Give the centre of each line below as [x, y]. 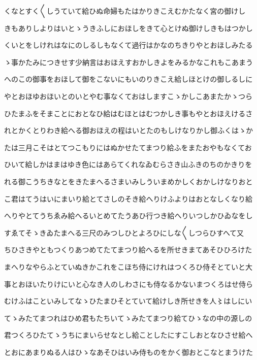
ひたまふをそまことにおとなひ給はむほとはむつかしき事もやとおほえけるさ [128, 113]
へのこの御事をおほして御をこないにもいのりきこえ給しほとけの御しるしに [128, 79]
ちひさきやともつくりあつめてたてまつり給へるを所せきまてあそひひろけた [128, 250]
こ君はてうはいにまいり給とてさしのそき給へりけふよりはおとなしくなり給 [128, 198]
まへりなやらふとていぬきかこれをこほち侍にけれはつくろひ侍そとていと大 [128, 266]
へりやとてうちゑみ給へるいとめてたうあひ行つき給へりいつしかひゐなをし [128, 216]
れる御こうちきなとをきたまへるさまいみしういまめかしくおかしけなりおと [128, 181]
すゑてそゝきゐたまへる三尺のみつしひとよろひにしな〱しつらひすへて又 [124, 232]
